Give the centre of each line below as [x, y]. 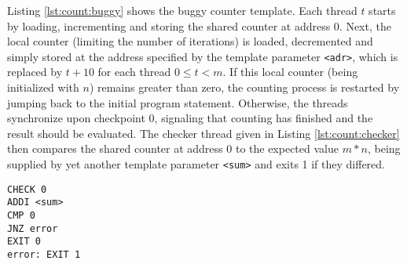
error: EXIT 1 [44, 254]
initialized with [43, 87]
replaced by [35, 72]
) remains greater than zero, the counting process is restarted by [244, 87]
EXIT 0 [24, 242]
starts [382, 10]
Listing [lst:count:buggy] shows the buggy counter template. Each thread [182, 10]
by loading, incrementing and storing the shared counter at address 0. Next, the [199, 25]
